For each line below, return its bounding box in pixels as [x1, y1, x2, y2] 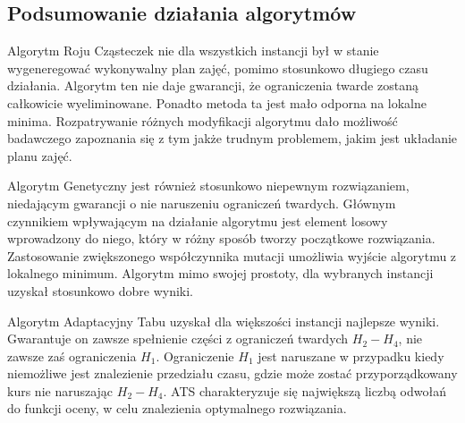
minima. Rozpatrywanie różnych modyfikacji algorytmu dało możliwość [7, 111, 398, 130]
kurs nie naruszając [7, 381, 114, 400]
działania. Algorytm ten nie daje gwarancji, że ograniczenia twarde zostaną [7, 76, 418, 95]
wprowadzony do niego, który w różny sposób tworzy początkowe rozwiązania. [7, 229, 435, 248]
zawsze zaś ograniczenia [7, 346, 137, 365]
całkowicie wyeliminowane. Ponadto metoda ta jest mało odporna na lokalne [7, 93, 427, 112]
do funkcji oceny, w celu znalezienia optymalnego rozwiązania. [7, 399, 347, 418]
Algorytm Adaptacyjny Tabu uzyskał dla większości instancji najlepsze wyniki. [7, 311, 440, 330]
